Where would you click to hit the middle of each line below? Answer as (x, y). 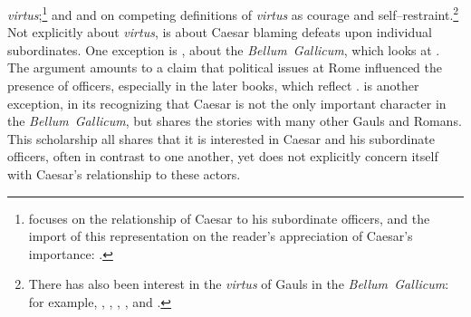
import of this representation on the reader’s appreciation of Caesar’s (221, 236)
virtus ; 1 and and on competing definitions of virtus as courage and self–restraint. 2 (233, 13)
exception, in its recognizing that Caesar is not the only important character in (227, 103)
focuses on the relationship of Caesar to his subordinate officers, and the (229, 218)
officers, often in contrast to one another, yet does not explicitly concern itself (223, 156)
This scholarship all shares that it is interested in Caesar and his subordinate (221, 138)
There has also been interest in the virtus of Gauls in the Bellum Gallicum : (239, 284)
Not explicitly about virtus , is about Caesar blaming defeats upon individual (220, 32)
